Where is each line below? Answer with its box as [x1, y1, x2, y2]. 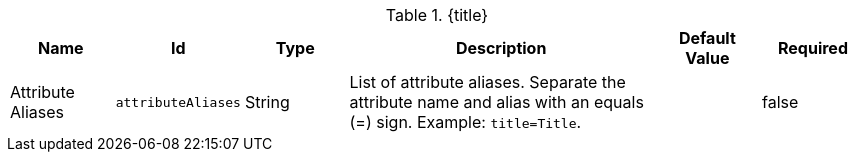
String [244, 92, 290, 112]
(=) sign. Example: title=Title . [349, 112, 582, 132]
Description [455, 38, 547, 58]
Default [678, 28, 736, 48]
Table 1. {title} [385, 5, 489, 25]
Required [778, 38, 848, 58]
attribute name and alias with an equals [349, 92, 644, 112]
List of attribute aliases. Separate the [349, 72, 626, 92]
